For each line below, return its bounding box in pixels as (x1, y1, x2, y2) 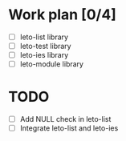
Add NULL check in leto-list (19, 115, 112, 124)
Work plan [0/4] (8, 6, 116, 24)
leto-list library (19, 32, 69, 42)
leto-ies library (19, 50, 69, 60)
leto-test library (19, 42, 71, 50)
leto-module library (19, 59, 84, 69)
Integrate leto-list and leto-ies (19, 123, 119, 133)
